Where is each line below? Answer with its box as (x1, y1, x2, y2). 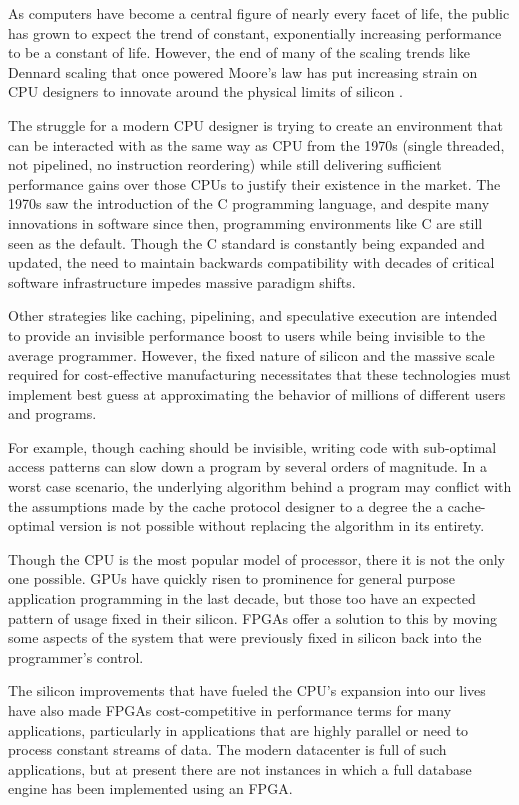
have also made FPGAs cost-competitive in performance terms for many (8, 700, 452, 720)
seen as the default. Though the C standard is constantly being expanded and (8, 232, 485, 253)
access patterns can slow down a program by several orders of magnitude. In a (8, 456, 487, 477)
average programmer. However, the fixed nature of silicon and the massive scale (8, 344, 495, 365)
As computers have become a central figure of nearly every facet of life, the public (8, 3, 510, 23)
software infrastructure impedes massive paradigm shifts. (8, 271, 356, 292)
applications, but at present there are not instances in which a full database (8, 758, 472, 779)
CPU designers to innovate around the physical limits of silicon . (8, 81, 404, 102)
